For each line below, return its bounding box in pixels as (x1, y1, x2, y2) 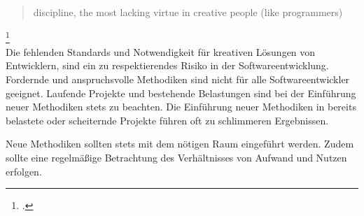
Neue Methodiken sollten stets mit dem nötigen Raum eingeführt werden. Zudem (6, 136, 354, 151)
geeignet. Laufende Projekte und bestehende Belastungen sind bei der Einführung (6, 85, 356, 100)
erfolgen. (6, 164, 42, 178)
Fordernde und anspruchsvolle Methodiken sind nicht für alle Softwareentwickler (6, 72, 350, 87)
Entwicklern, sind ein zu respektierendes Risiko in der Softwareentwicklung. (6, 58, 329, 73)
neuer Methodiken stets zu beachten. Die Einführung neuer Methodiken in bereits (6, 99, 356, 114)
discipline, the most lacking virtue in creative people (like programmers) (33, 5, 343, 19)
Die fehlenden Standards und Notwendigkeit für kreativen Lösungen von (6, 44, 316, 59)
